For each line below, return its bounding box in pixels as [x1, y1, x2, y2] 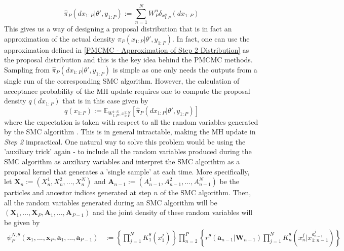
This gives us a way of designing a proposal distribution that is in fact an [4, 23, 232, 34]
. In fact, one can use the [172, 33, 250, 44]
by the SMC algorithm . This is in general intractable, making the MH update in [4, 126, 256, 137]
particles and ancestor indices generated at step [4, 187, 151, 198]
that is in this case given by [62, 95, 148, 106]
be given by [4, 217, 40, 227]
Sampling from [4, 64, 50, 75]
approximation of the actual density [4, 33, 116, 44]
